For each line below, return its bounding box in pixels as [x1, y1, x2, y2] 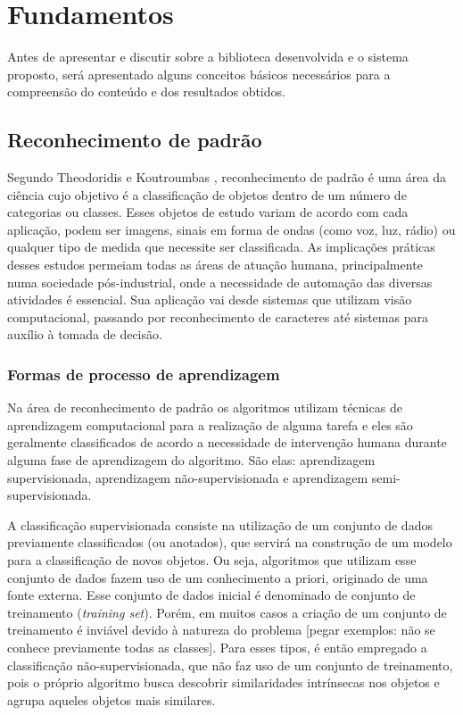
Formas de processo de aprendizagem [7, 362, 280, 385]
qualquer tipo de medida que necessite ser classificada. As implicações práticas [7, 237, 435, 256]
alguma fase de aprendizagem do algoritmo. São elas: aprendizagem [7, 451, 376, 470]
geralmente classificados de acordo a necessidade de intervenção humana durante [7, 433, 447, 452]
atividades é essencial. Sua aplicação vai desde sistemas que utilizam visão [7, 290, 412, 309]
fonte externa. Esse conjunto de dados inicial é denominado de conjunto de [7, 586, 416, 604]
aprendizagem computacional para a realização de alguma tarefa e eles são [7, 415, 413, 434]
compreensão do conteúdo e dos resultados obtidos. [7, 82, 285, 101]
